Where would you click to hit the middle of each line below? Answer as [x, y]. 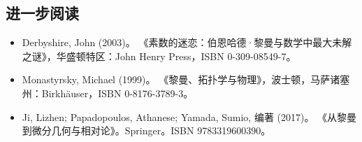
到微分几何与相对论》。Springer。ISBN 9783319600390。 [146, 130]
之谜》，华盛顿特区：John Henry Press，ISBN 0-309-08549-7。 [159, 56]
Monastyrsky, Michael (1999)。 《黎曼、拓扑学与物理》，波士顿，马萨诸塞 [186, 79]
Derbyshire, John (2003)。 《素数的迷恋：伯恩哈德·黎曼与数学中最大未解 [187, 42]
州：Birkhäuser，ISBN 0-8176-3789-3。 [108, 93]
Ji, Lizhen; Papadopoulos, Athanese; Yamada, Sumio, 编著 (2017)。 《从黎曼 [189, 116]
